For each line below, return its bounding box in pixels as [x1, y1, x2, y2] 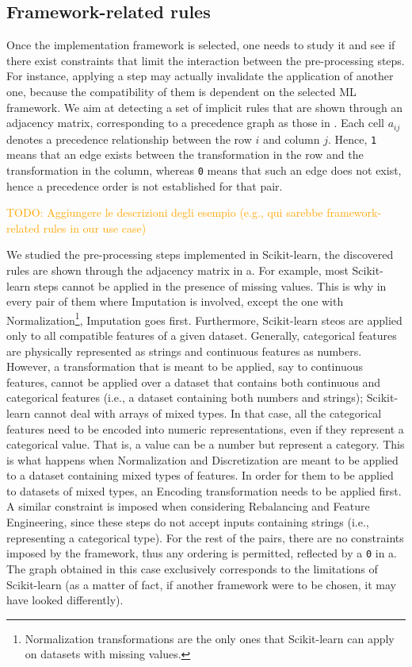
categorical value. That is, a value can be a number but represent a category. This [6, 436, 405, 453]
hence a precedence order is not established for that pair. [6, 177, 283, 194]
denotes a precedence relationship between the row [6, 130, 252, 147]
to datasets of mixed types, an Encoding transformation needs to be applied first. [6, 482, 402, 499]
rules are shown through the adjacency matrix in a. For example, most [6, 261, 349, 278]
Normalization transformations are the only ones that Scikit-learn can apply [25, 630, 395, 646]
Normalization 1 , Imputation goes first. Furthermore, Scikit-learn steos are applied [6, 309, 402, 328]
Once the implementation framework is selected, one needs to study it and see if [6, 37, 395, 53]
